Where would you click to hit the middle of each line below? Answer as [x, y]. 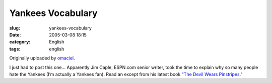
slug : [15, 28]
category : [20, 42]
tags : [15, 49]
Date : [15, 34]
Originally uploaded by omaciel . [42, 58]
